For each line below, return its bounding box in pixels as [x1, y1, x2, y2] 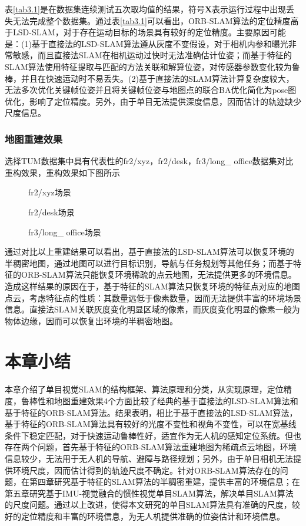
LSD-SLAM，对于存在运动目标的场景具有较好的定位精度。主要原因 [12, 26, 270, 38]
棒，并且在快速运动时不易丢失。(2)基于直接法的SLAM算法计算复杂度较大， [5, 72, 294, 84]
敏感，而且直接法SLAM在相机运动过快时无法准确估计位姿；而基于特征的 [12, 49, 292, 61]
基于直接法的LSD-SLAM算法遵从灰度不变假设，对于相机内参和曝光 [31, 37, 288, 49]
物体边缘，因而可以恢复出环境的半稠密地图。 [5, 314, 178, 327]
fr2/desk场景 [28, 205, 75, 218]
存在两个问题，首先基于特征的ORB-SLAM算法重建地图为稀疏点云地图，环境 [5, 441, 297, 453]
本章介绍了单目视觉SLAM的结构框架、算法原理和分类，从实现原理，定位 [5, 383, 284, 395]
